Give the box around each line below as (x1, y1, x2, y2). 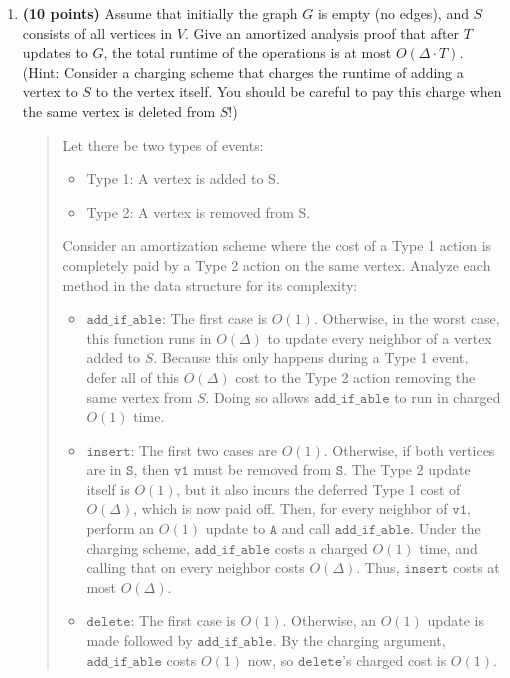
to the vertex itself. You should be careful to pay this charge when (95, 81, 502, 102)
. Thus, (356, 557, 400, 578)
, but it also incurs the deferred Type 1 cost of (176, 478, 461, 499)
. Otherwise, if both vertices (323, 439, 495, 460)
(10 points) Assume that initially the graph (22, 3, 298, 23)
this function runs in (86, 327, 212, 348)
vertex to (22, 81, 78, 102)
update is (427, 610, 484, 631)
